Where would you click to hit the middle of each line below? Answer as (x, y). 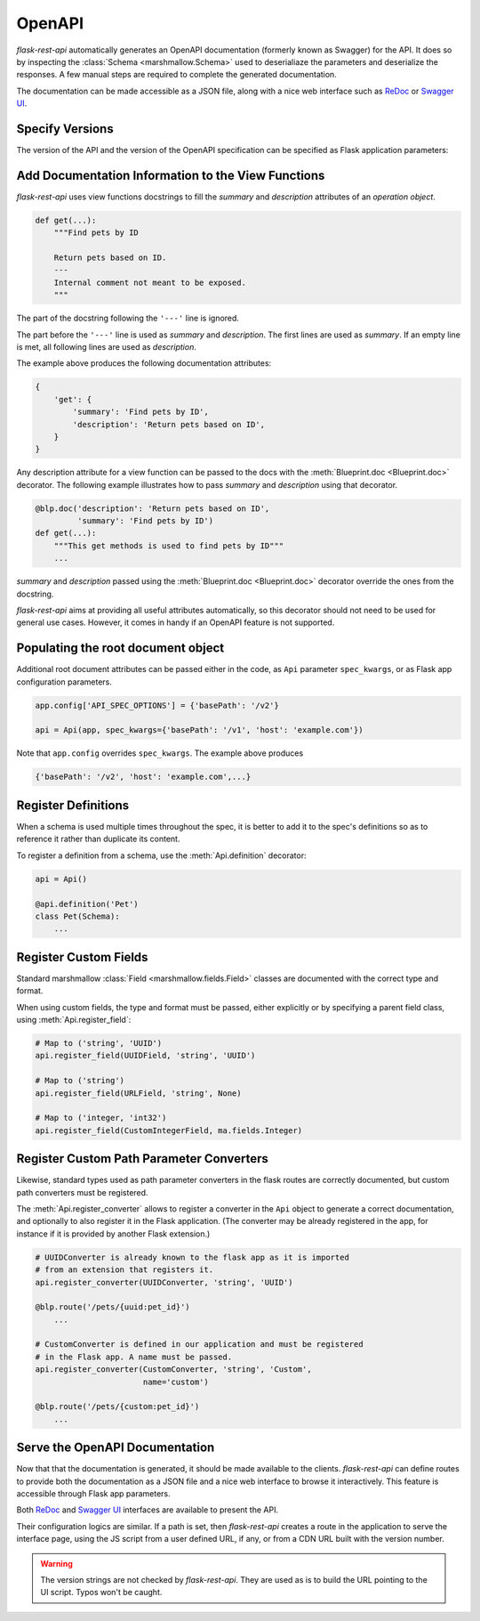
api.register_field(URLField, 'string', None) (138, 1093)
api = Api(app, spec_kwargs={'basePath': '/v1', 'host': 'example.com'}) (199, 730)
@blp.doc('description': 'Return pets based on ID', (152, 508)
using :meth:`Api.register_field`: (74, 1019)
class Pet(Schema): (77, 916)
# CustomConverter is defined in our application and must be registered (199, 1345)
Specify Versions (65, 129)
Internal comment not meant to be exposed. (150, 282)
